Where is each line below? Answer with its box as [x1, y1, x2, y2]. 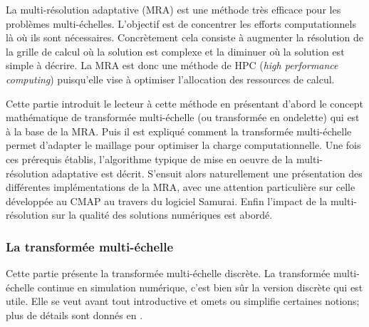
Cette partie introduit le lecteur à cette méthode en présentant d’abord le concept [6, 95, 363, 110]
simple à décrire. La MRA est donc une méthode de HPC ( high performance [6, 58, 338, 73]
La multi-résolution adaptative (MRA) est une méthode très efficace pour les [6, 2, 341, 16]
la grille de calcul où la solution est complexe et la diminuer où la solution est [6, 43, 345, 58]
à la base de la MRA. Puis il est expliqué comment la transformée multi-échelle [6, 123, 352, 138]
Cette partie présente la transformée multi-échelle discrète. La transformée [6, 266, 331, 281]
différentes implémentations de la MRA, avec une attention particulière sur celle [6, 180, 355, 194]
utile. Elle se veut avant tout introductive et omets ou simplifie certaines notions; [6, 294, 360, 308]
